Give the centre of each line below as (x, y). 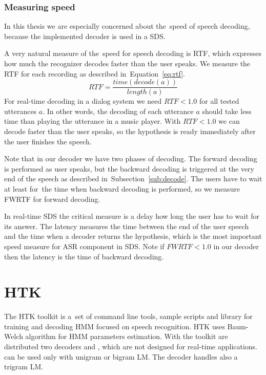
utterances (21, 111)
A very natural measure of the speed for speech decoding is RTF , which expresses (133, 53)
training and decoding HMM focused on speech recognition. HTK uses (115, 326)
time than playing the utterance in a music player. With (93, 121)
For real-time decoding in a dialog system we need (83, 101)
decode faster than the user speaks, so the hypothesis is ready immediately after (130, 131)
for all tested (219, 101)
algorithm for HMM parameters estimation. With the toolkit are (127, 336)
